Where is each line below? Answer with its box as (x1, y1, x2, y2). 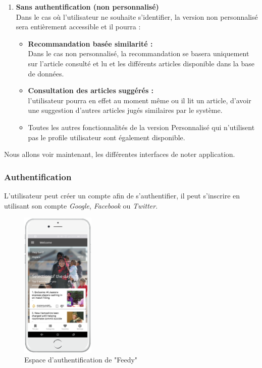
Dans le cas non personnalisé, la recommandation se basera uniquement (28, 48, 249, 59)
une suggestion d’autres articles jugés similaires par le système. (28, 105, 223, 115)
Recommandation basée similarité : (28, 38, 153, 49)
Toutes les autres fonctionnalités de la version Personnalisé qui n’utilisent (28, 121, 255, 132)
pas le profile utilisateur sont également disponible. (28, 132, 185, 142)
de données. (28, 68, 64, 78)
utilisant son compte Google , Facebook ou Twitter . (4, 200, 158, 211)
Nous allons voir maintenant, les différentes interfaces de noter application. (4, 149, 235, 159)
